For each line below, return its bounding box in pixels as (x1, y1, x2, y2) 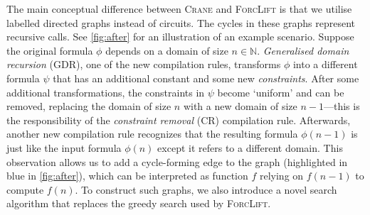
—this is (323, 99, 360, 114)
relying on (259, 168, 304, 183)
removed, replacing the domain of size (6, 99, 171, 114)
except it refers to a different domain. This (157, 140, 343, 155)
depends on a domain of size (105, 43, 228, 57)
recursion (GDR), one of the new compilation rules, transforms (6, 57, 281, 72)
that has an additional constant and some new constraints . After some (53, 70, 359, 85)
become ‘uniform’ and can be (217, 84, 344, 99)
